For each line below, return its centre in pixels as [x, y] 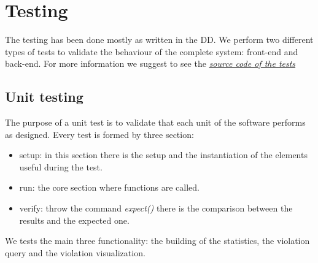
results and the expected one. [74, 220]
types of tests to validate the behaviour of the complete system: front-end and [152, 51]
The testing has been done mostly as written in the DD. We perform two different [159, 40]
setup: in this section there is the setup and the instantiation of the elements [163, 155]
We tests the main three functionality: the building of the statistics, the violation [157, 241]
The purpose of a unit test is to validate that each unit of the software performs [155, 122]
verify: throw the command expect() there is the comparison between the [156, 208]
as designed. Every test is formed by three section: [99, 134]
